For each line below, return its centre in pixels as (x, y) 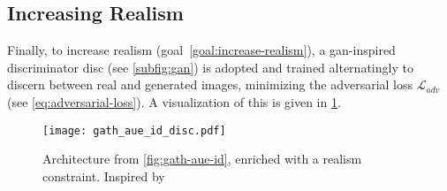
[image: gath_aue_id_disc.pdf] (134, 130)
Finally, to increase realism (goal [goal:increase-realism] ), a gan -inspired (201, 50)
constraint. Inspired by (104, 176)
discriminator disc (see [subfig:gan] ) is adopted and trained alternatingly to (210, 67)
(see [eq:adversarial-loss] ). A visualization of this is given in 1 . (174, 101)
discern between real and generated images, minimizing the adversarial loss (210, 84)
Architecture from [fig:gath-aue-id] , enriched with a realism (202, 159)
